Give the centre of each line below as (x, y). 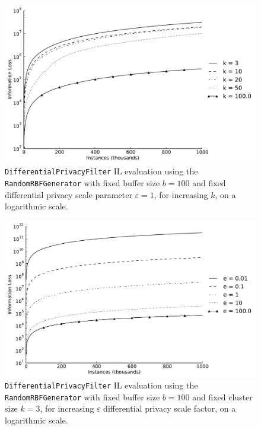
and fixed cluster (222, 396)
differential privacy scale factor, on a (170, 408)
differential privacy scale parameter (69, 194)
